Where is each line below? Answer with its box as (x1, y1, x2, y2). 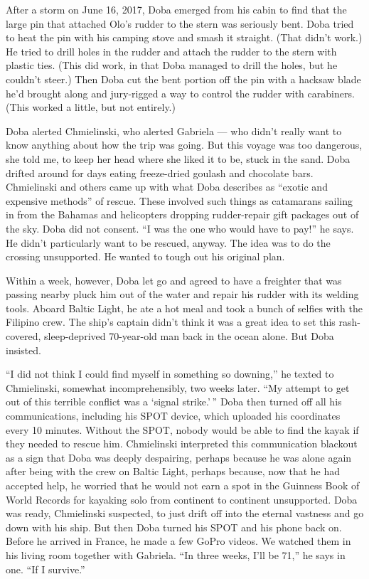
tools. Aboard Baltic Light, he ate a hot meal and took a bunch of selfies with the (6, 300, 363, 315)
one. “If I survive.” (6, 561, 85, 576)
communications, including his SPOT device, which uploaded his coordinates (6, 408, 341, 423)
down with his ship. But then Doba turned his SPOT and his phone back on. (6, 519, 342, 534)
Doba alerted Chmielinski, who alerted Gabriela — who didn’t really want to (6, 123, 342, 138)
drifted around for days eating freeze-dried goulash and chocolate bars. (6, 165, 314, 180)
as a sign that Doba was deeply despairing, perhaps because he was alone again (6, 450, 352, 464)
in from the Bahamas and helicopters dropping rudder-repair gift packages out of (6, 207, 359, 222)
